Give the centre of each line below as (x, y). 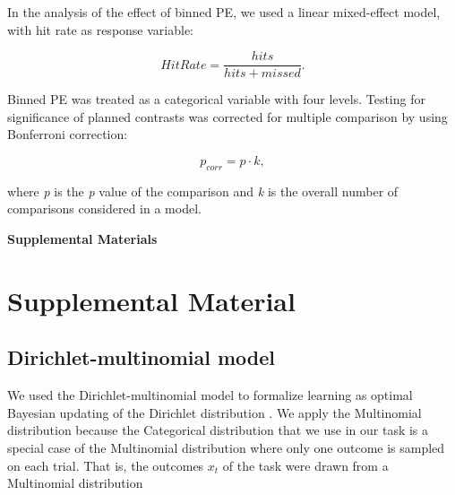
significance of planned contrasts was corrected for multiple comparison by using (227, 116)
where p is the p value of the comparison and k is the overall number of (203, 191)
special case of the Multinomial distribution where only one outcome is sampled (226, 447)
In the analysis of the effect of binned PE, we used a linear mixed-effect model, (224, 12)
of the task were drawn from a (305, 465)
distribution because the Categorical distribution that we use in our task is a (218, 430)
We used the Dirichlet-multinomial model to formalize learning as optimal (210, 395)
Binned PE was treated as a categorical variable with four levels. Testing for (216, 99)
